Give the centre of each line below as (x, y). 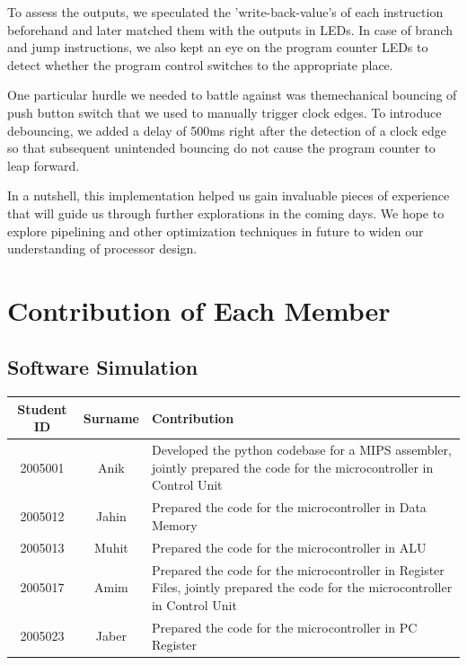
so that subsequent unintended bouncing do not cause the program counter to (221, 148)
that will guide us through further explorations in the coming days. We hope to (226, 213)
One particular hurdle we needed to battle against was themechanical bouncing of (232, 95)
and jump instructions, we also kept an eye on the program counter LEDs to (218, 47)
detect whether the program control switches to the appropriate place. (200, 64)
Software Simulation (103, 367)
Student (42, 408)
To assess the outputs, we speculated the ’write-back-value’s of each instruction (225, 12)
